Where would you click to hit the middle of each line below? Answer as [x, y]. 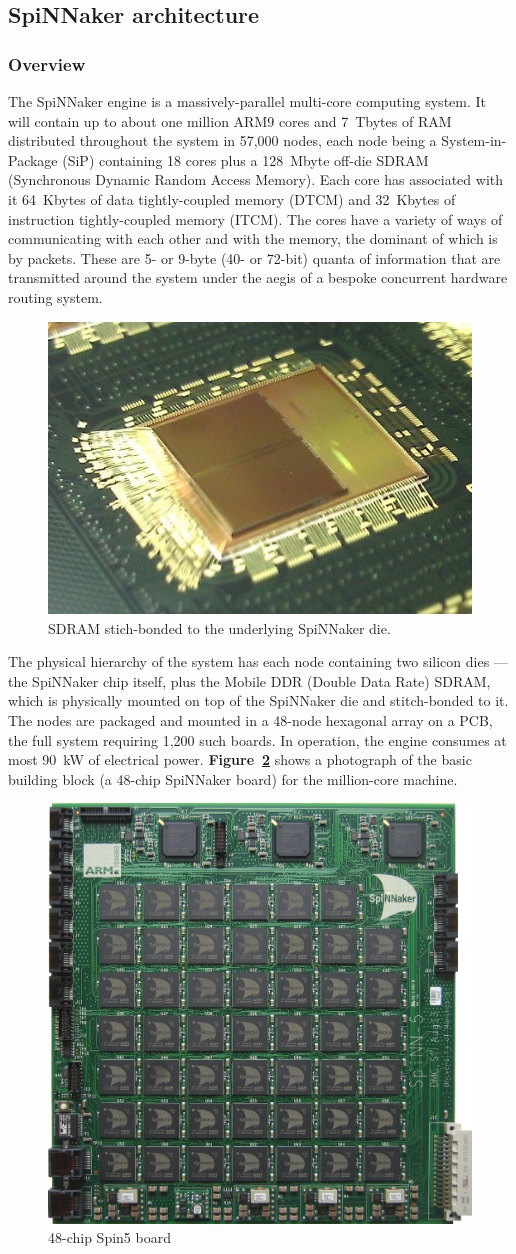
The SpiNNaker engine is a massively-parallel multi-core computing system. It [247, 101]
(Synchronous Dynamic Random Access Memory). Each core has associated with [256, 179]
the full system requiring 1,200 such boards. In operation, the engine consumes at [257, 739]
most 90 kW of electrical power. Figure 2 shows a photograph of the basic [240, 759]
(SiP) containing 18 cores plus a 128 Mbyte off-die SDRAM [245, 159]
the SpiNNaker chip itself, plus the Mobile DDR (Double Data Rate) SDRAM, [249, 680]
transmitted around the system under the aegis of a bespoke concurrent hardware [258, 277]
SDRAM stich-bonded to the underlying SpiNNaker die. [219, 627]
